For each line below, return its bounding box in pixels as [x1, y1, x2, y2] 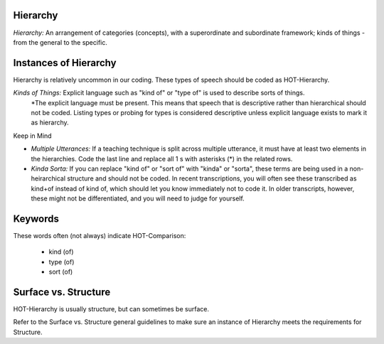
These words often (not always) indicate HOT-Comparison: [13, 232, 186, 240]
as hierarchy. [31, 118, 69, 127]
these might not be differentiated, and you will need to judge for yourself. [31, 194, 245, 203]
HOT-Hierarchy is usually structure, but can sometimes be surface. [13, 305, 210, 313]
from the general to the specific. [13, 38, 108, 46]
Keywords [13, 213, 60, 225]
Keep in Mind [13, 131, 53, 140]
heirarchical [31, 174, 66, 183]
